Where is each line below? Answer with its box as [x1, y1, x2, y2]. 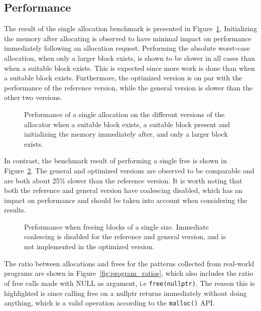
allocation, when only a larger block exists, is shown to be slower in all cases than [4, 52, 255, 63]
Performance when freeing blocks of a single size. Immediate [24, 221, 209, 232]
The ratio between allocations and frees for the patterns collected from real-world [4, 258, 254, 268]
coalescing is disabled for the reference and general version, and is [24, 231, 226, 242]
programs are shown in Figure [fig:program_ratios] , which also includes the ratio [4, 268, 253, 278]
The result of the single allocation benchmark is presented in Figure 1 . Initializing [4, 23, 257, 34]
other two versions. [4, 92, 62, 102]
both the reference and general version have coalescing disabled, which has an [4, 185, 242, 195]
